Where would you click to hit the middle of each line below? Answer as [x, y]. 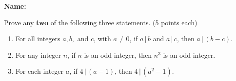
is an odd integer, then [118, 55]
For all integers [38, 39]
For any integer [38, 55]
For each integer [39, 71]
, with [102, 39]
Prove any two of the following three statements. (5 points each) [101, 22]
